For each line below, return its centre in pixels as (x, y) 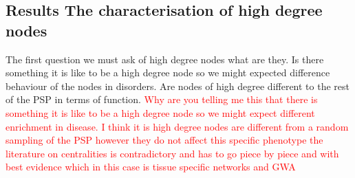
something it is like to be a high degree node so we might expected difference (168, 73)
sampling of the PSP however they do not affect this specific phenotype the (164, 140)
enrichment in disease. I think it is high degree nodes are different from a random (177, 126)
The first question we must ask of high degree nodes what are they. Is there (165, 59)
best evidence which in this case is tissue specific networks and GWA (151, 167)
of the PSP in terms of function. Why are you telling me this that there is (162, 99)
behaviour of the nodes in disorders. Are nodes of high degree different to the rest (177, 86)
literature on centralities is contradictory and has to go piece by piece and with (172, 153)
